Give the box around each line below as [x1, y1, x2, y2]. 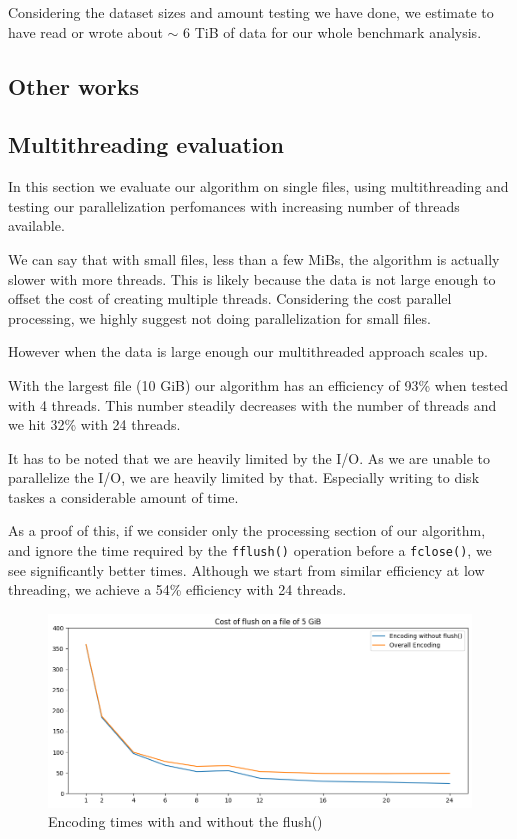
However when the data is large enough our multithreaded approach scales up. [8, 341, 488, 362]
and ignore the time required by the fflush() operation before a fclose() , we [8, 540, 492, 561]
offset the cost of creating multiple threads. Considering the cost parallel [8, 288, 452, 309]
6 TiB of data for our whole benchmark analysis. [183, 21, 482, 42]
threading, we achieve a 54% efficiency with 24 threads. [8, 579, 347, 600]
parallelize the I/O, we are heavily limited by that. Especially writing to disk [8, 467, 480, 488]
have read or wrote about [8, 21, 163, 42]
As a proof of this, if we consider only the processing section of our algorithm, [8, 520, 486, 541]
